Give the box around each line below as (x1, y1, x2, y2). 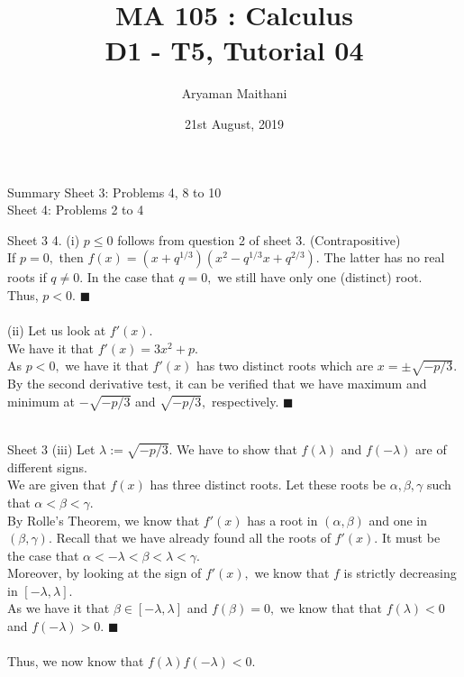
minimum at (7, 391, 76, 410)
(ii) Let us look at (7, 321, 106, 340)
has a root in (247, 510, 318, 529)
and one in (368, 510, 428, 529)
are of (415, 439, 447, 458)
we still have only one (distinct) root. (217, 268, 423, 287)
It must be (381, 528, 441, 547)
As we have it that (7, 599, 110, 618)
